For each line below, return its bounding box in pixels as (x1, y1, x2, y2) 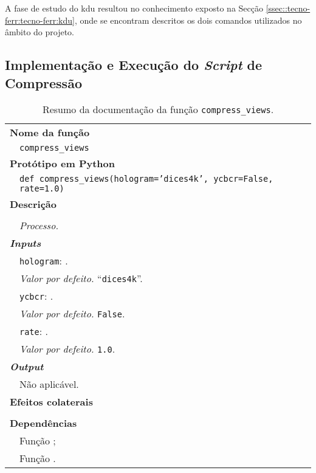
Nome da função (10, 125, 90, 140)
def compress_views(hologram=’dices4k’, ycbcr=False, (19, 174, 273, 184)
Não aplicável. (19, 377, 79, 392)
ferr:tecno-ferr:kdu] (5, 13, 75, 26)
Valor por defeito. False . (19, 306, 125, 321)
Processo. (19, 218, 59, 233)
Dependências (10, 416, 77, 430)
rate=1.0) (19, 184, 64, 194)
